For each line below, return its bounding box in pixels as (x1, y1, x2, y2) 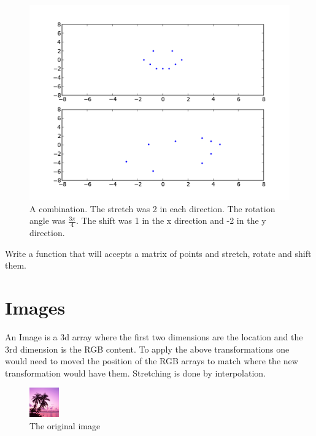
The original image (29, 419, 101, 432)
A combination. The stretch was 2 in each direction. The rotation (29, 202, 276, 215)
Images (5, 294, 66, 319)
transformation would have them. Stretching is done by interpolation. (5, 366, 266, 379)
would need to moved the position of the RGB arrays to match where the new (5, 354, 298, 367)
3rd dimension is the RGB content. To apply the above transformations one (5, 342, 290, 355)
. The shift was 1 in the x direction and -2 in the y (75, 214, 266, 227)
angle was (29, 214, 66, 227)
